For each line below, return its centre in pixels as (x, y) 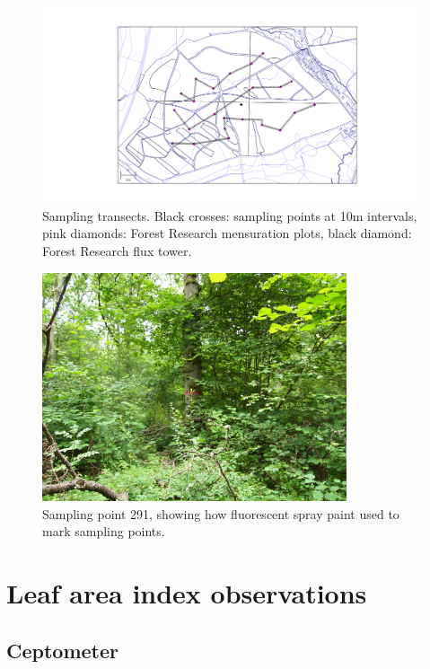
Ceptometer (62, 650)
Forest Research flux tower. (117, 250)
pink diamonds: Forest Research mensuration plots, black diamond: (227, 233)
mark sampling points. (104, 531)
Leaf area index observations (187, 592)
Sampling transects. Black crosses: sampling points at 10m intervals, (230, 215)
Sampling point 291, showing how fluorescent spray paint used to (221, 513)
